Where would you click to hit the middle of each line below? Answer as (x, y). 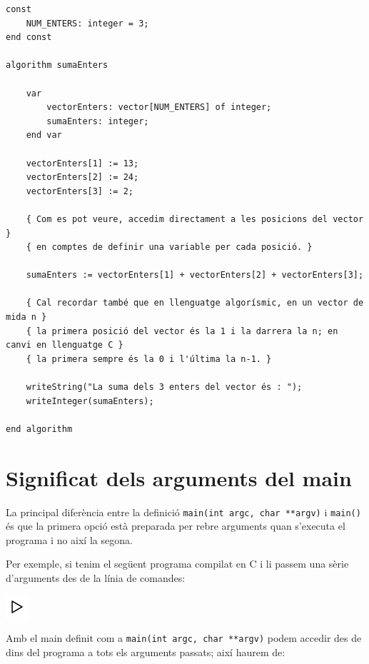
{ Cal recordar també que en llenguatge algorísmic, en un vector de (195, 303)
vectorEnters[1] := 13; (82, 163)
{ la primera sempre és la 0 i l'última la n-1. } (149, 359)
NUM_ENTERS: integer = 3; (87, 23)
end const (29, 37)
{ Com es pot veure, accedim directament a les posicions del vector (195, 219)
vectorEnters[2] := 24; (82, 177)
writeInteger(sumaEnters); (90, 401)
